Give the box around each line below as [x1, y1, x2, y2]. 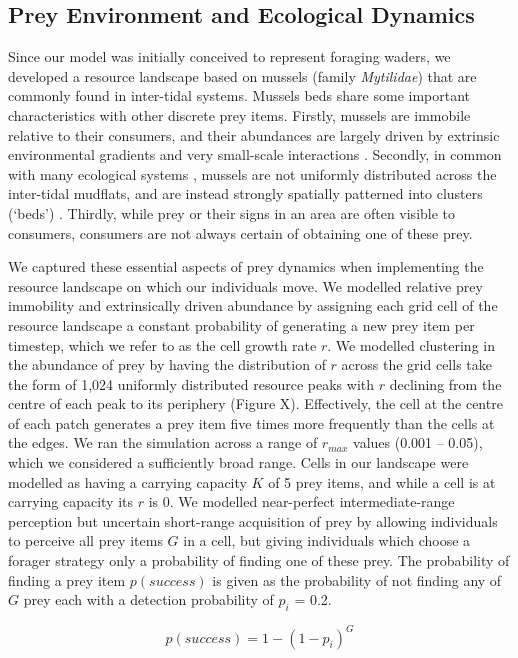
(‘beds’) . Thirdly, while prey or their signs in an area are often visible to [8, 202, 456, 223]
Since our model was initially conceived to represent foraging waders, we [8, 46, 451, 67]
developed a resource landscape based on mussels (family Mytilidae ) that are [8, 65, 477, 86]
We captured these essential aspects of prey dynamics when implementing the [8, 256, 484, 277]
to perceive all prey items [8, 530, 163, 551]
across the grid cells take [341, 354, 492, 375]
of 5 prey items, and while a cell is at [268, 471, 496, 492]
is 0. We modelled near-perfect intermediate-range [148, 491, 455, 512]
